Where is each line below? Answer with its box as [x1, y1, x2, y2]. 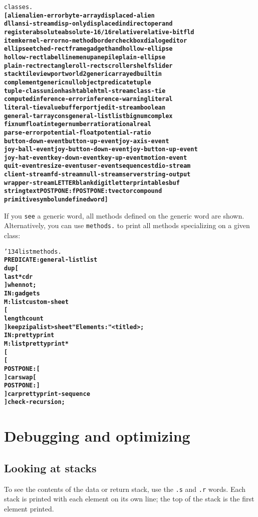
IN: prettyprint [4, 332, 55, 339]
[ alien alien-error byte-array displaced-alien [4, 12, 155, 19]
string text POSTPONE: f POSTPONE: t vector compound [4, 187, 162, 195]
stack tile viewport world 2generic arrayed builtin [4, 70, 162, 78]
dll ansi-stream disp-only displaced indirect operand [4, 20, 173, 28]
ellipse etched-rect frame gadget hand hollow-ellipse [4, 45, 173, 53]
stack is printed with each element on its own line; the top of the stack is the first [4, 493, 254, 504]
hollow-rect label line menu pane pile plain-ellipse [4, 53, 166, 61]
